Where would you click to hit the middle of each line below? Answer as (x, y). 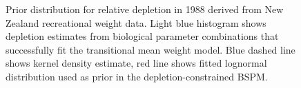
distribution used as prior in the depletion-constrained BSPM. (137, 76)
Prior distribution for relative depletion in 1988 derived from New (145, 9)
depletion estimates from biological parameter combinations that (142, 36)
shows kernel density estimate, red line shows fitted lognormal (136, 63)
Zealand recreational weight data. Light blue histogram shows (136, 22)
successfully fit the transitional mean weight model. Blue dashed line (150, 49)
